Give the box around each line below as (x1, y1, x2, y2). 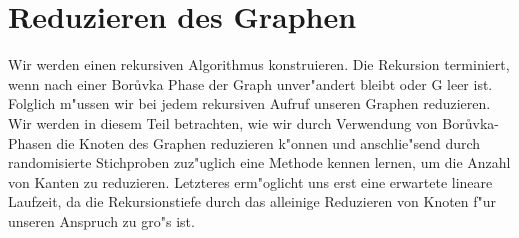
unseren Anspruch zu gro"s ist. (8, 210, 195, 231)
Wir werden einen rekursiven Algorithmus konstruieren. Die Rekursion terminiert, (8, 54, 510, 75)
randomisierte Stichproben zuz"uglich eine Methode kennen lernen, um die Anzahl (8, 152, 511, 173)
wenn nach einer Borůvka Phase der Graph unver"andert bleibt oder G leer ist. (8, 73, 493, 94)
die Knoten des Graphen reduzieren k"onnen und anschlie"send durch (56, 132, 481, 153)
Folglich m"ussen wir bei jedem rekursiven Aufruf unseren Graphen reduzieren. (8, 93, 491, 114)
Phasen (8, 132, 52, 153)
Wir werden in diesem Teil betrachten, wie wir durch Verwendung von (8, 112, 438, 133)
